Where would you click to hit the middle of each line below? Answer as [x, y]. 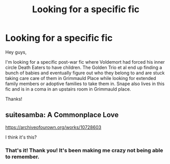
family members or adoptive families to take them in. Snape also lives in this [85, 84]
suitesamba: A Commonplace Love [62, 115]
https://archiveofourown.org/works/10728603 [53, 127]
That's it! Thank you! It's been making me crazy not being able [84, 150]
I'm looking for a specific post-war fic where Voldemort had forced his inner [85, 62]
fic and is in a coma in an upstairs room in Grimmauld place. [68, 89]
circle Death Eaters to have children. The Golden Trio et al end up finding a [84, 67]
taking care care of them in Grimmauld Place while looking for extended [81, 78]
